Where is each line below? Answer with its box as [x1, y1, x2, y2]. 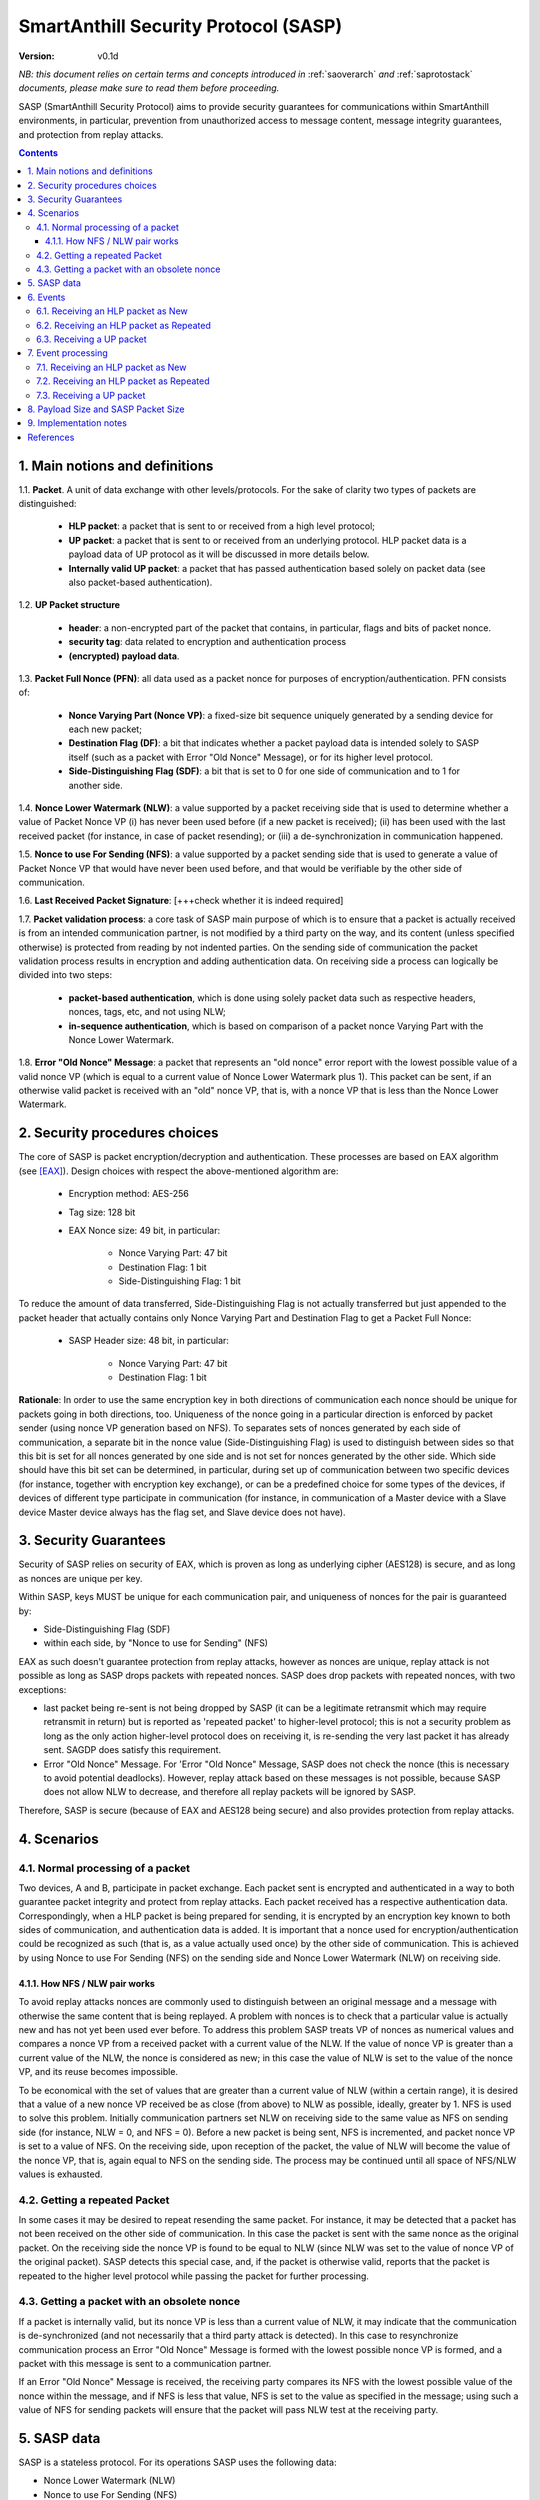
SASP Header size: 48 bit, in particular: [68, 1335, 230, 1347]
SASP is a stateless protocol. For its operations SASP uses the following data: [18, 2456, 337, 2468]
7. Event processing [27, 347, 109, 359]
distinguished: [18, 498, 77, 509]
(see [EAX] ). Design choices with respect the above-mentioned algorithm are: [18, 1165, 339, 1177]
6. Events [27, 291, 66, 303]
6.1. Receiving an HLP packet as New [36, 305, 189, 317]
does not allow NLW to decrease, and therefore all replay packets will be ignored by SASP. [43, 1786, 417, 1798]
